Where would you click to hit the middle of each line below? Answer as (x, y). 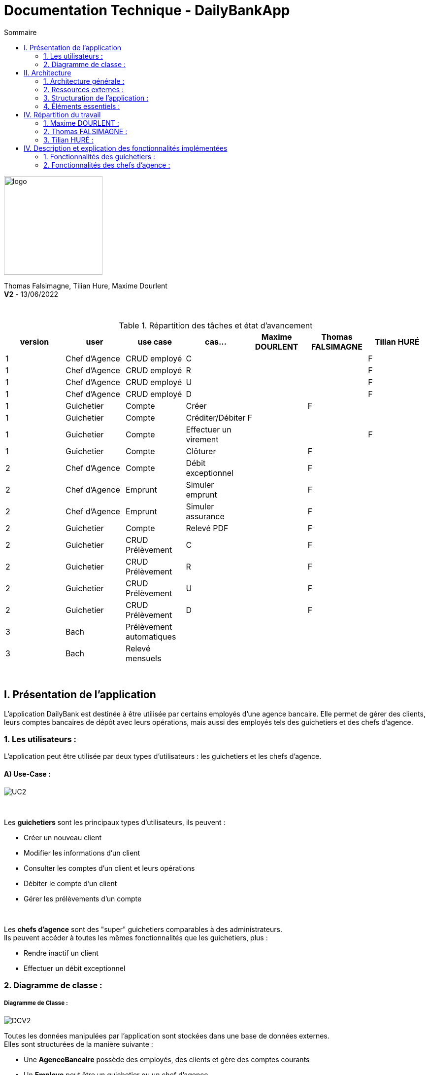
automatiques (151, 636)
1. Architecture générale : (84, 81)
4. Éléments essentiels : (82, 106)
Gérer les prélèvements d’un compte (83, 898)
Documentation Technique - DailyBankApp (147, 10)
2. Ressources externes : (84, 89)
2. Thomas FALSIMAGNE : (85, 131)
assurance (205, 516)
